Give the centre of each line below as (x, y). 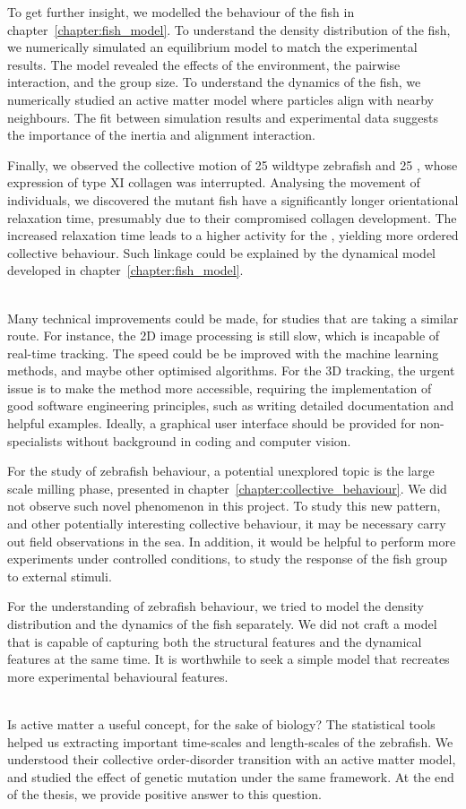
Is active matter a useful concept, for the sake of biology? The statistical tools (221, 723)
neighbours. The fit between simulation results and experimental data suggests (223, 117)
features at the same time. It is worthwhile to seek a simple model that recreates (229, 659)
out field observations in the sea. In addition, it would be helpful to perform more (232, 541)
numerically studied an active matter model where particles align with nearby (220, 99)
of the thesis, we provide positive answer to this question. (164, 794)
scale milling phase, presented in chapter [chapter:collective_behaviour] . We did (227, 488)
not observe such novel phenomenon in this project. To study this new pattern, (224, 506)
